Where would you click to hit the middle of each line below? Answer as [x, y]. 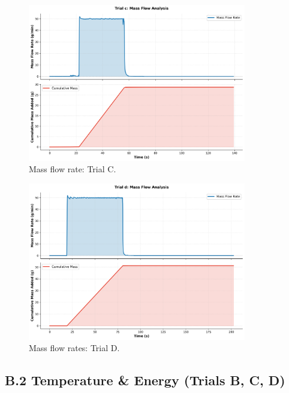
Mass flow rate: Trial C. [73, 169]
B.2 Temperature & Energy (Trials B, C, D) [145, 380]
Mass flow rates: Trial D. [74, 348]
